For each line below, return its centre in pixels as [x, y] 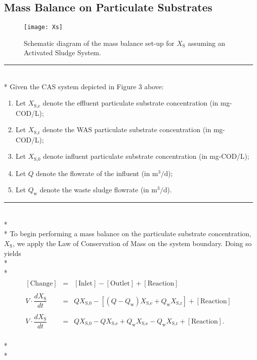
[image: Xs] [43, 27]
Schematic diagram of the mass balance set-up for [99, 43]
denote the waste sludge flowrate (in [94, 190]
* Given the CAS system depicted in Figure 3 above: [84, 86]
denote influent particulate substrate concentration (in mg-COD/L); [146, 156]
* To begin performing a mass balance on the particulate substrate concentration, [128, 234]
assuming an [206, 43]
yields [13, 253]
